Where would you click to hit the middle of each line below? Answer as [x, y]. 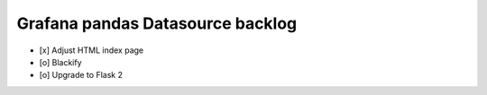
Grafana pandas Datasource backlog [157, 23]
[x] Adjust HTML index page [92, 50]
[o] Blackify [60, 62]
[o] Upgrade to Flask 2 [81, 75]
